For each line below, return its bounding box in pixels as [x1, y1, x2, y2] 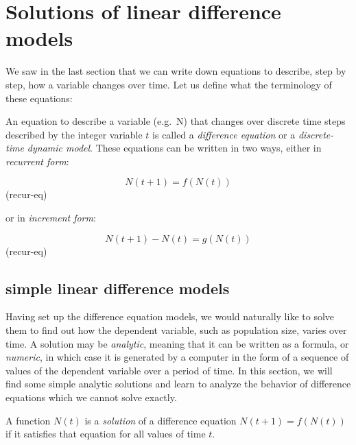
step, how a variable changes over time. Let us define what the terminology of [5, 77, 332, 91]
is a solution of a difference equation [84, 413, 237, 427]
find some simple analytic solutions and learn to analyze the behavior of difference [5, 376, 351, 391]
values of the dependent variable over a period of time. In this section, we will [5, 363, 333, 377]
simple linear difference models [5, 277, 230, 298]
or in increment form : [5, 211, 96, 225]
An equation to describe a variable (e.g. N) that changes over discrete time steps [5, 114, 346, 128]
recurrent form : [5, 154, 69, 168]
